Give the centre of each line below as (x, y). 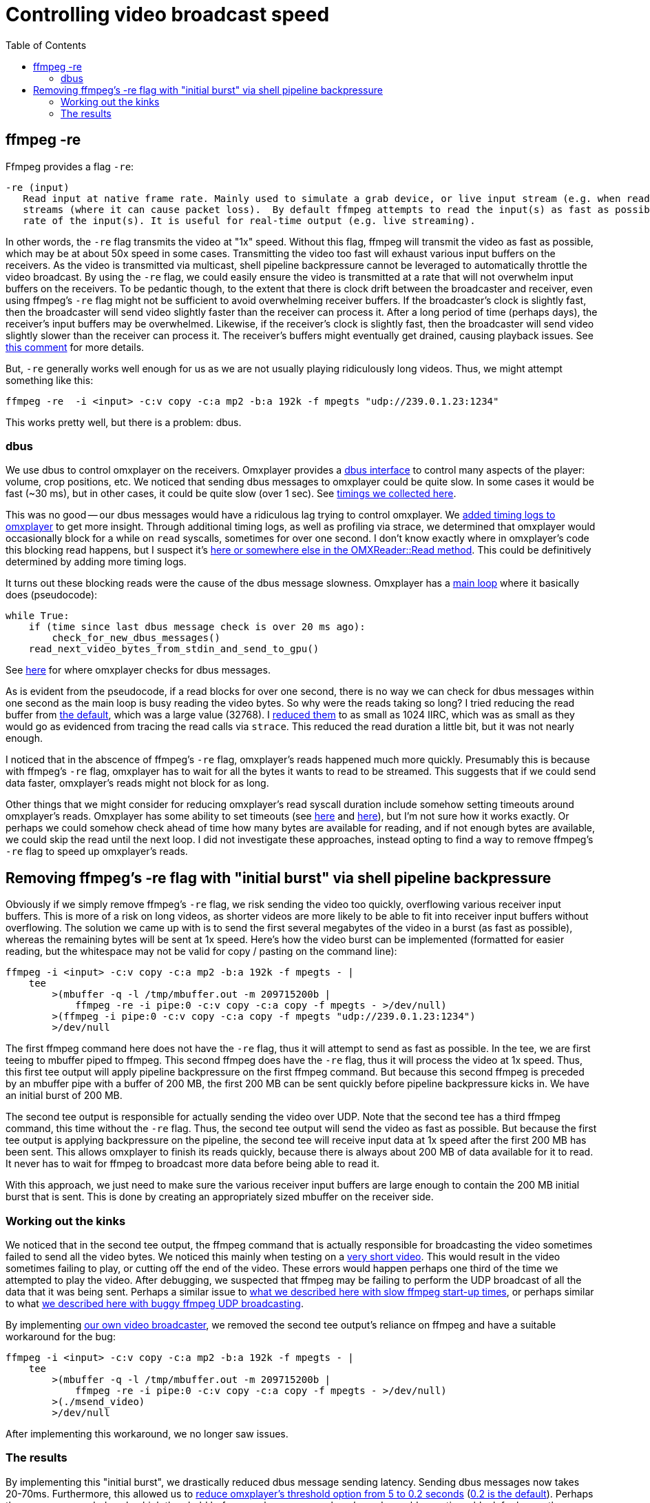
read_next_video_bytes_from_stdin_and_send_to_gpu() (174, 649)
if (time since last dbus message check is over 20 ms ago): (197, 627)
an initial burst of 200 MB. (64, 1096)
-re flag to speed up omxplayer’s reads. (97, 851)
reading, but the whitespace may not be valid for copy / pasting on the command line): (201, 951)
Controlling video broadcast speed (168, 14)
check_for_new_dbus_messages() (136, 638)
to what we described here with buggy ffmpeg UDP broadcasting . (155, 1303)
